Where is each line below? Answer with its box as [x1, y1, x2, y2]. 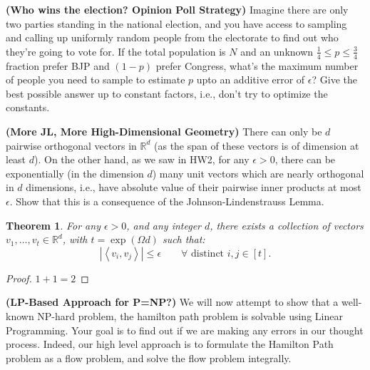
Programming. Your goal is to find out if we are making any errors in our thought [6, 322, 364, 337]
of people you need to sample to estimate [6, 72, 185, 87]
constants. [6, 100, 50, 115]
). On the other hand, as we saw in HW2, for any [34, 152, 250, 167]
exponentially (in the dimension [6, 165, 144, 180]
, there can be [274, 152, 336, 167]
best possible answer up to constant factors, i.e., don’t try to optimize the [6, 86, 328, 101]
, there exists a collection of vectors [210, 217, 364, 232]
